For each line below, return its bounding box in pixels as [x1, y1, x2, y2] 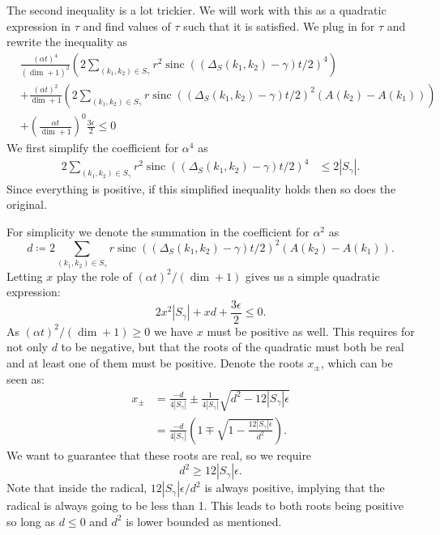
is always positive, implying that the [204, 479, 385, 496]
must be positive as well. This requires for [207, 322, 415, 339]
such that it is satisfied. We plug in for [183, 17, 375, 34]
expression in [6, 17, 71, 34]
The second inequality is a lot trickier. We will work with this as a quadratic [6, 2, 387, 18]
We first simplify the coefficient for [6, 139, 179, 156]
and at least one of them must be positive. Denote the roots [6, 354, 304, 371]
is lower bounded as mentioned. [126, 512, 282, 529]
